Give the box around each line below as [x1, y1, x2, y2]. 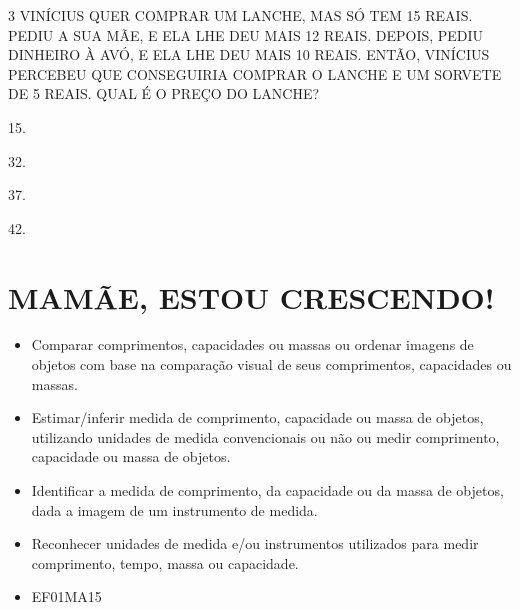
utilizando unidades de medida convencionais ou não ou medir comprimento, [31, 426, 500, 447]
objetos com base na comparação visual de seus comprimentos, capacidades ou [31, 354, 512, 375]
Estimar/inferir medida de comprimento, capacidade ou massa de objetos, [31, 407, 484, 428]
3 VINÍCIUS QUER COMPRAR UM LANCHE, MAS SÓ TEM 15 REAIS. [8, 5, 473, 25]
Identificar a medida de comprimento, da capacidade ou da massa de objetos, [31, 480, 504, 501]
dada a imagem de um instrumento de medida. [31, 499, 318, 520]
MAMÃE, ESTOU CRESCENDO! [8, 276, 495, 317]
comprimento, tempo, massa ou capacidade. [31, 552, 299, 573]
